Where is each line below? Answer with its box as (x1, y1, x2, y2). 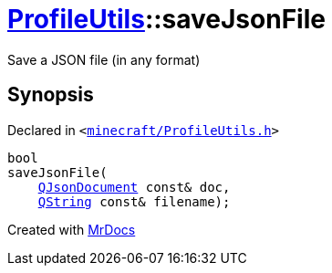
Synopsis (7, 83, 94, 107)
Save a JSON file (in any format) (7, 51, 201, 68)
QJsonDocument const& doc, (37, 179, 231, 194)
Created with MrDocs (7, 221, 136, 237)
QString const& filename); (37, 194, 231, 209)
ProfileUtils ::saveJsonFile (7, 4, 326, 35)
